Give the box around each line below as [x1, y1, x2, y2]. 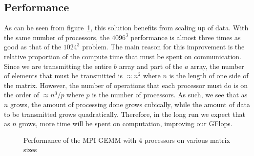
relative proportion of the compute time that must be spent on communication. [4, 51, 241, 61]
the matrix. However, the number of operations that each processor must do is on [4, 80, 248, 90]
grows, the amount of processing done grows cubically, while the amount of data [10, 99, 250, 109]
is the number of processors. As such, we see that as [92, 89, 248, 100]
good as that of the [4, 42, 62, 52]
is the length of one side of [169, 70, 249, 81]
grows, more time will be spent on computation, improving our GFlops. [19, 118, 233, 129]
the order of [4, 89, 40, 100]
